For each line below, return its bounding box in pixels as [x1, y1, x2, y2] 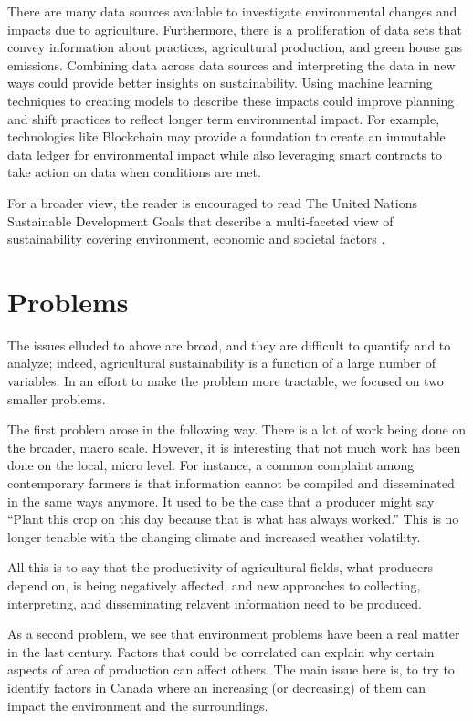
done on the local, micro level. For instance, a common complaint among [7, 455, 415, 475]
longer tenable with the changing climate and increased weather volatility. [7, 527, 421, 546]
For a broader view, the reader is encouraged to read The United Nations [7, 193, 418, 212]
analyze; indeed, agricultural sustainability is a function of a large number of [7, 353, 436, 372]
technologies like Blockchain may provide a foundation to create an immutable [7, 127, 446, 146]
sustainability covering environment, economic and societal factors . [7, 229, 385, 248]
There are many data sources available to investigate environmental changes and [7, 2, 457, 20]
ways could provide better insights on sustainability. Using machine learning [7, 73, 433, 92]
